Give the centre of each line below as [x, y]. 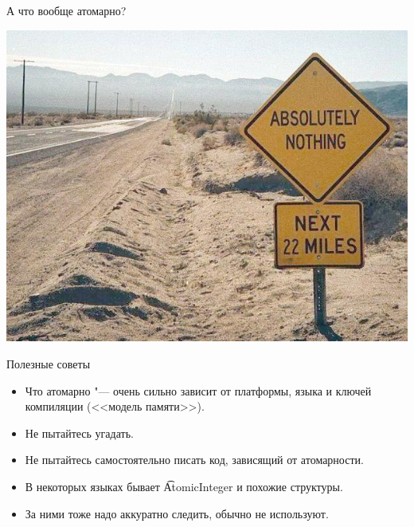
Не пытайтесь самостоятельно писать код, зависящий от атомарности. [194, 460]
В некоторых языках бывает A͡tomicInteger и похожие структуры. [184, 486]
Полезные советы [49, 364]
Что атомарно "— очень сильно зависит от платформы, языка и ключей [198, 390]
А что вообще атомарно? [66, 10]
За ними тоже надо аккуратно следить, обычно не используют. [177, 513]
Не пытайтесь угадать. [79, 433]
